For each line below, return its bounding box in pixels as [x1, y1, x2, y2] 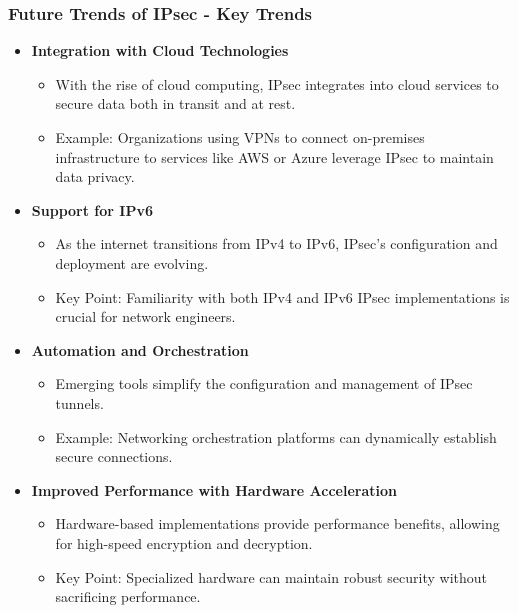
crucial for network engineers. [55, 306, 236, 327]
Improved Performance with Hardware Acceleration [31, 479, 397, 500]
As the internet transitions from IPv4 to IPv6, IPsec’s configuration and [55, 233, 498, 254]
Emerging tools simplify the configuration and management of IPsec [55, 373, 473, 394]
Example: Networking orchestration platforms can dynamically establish [55, 426, 497, 447]
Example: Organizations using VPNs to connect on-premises [55, 127, 425, 147]
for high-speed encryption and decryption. [55, 532, 313, 553]
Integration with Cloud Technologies [31, 40, 289, 61]
